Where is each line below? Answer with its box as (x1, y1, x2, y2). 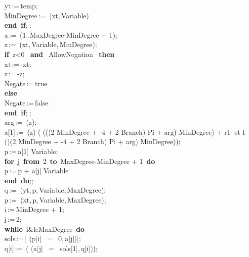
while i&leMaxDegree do (4, 223, 84, 234)
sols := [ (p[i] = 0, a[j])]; (4, 233, 81, 244)
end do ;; (4, 175, 34, 185)
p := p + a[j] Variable (4, 165, 69, 176)
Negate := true (4, 78, 47, 88)
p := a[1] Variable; (4, 146, 58, 156)
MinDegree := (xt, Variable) (4, 10, 89, 20)
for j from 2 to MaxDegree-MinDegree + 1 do (4, 155, 155, 166)
